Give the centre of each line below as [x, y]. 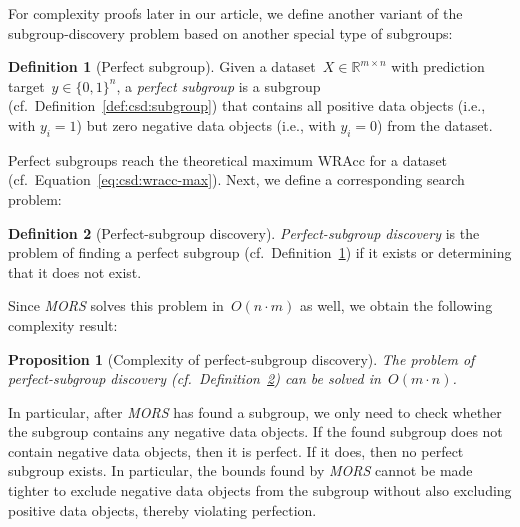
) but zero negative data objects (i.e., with [206, 124]
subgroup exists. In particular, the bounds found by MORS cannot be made [240, 470]
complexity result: [63, 324]
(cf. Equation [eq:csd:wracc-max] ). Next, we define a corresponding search [236, 179]
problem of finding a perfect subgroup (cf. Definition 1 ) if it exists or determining [260, 252]
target [26, 85]
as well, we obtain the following [396, 305]
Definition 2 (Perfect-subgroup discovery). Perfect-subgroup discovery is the [244, 232]
